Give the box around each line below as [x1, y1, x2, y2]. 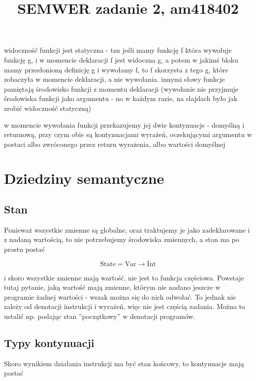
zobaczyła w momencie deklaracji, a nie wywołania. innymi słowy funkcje [4, 74, 225, 84]
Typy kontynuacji [4, 335, 95, 350]
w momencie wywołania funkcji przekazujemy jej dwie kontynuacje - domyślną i [4, 119, 245, 130]
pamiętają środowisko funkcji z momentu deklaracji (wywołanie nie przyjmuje [4, 83, 238, 94]
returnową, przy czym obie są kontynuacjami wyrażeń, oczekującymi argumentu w [4, 129, 252, 139]
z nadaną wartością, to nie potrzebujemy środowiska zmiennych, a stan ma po [4, 234, 239, 244]
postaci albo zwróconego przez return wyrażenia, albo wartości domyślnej [4, 139, 225, 149]
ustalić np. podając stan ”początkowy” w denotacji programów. [4, 311, 195, 321]
